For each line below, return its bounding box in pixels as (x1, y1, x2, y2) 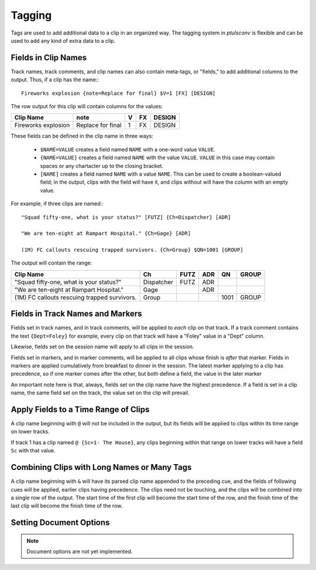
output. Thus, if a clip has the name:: (11, 76, 99, 83)
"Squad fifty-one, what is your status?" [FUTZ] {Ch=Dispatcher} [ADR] (21, 214, 231, 221)
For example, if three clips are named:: (11, 200, 104, 207)
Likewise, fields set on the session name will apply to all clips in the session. (11, 343, 194, 351)
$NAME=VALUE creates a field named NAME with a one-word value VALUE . (40, 146, 216, 153)
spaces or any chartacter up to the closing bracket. (40, 162, 164, 169)
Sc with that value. (11, 447, 56, 454)
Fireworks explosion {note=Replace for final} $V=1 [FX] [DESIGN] (21, 90, 216, 97)
